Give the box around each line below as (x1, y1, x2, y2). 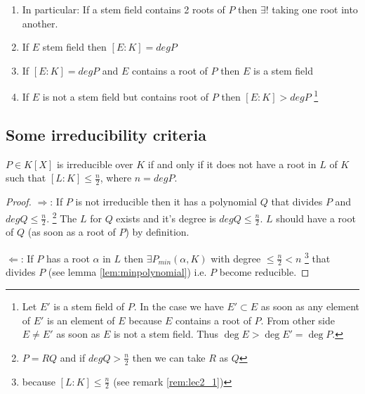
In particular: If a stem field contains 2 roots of (22, 2, 225, 16)
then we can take (132, 350, 206, 364)
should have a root (276, 210, 356, 225)
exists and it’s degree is (116, 210, 216, 225)
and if (60, 350, 86, 364)
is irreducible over (56, 156, 133, 171)
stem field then (42, 39, 107, 54)
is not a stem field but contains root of (42, 89, 209, 104)
